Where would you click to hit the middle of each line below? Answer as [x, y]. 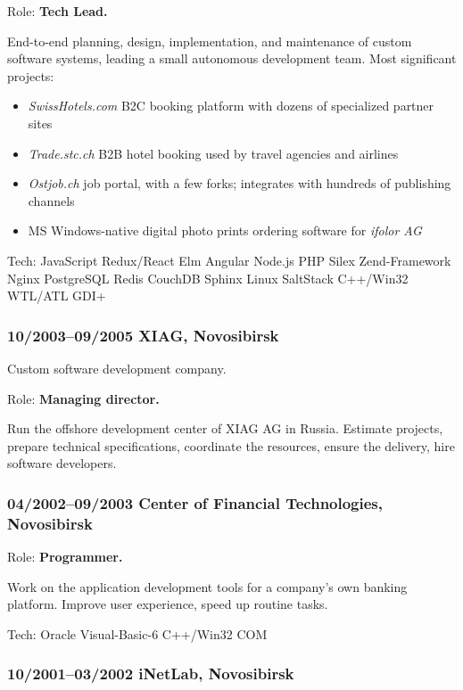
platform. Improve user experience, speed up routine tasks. [168, 604]
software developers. [62, 463]
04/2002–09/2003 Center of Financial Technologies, [195, 502]
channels [51, 200]
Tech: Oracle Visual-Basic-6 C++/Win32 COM [137, 633]
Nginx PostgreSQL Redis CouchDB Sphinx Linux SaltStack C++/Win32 [208, 278]
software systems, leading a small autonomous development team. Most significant [232, 58]
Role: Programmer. [65, 557]
